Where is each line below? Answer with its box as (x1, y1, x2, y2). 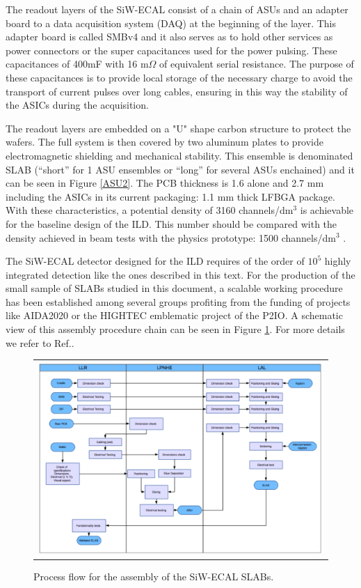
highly (324, 254, 351, 268)
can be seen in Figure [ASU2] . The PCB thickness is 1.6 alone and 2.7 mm (6, 176, 324, 190)
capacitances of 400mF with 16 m (6, 56, 149, 71)
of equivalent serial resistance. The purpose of (159, 56, 354, 71)
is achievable (300, 203, 354, 217)
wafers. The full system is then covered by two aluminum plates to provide (6, 134, 324, 149)
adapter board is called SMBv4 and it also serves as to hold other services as (6, 29, 333, 44)
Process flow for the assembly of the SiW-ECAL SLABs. (33, 569, 274, 584)
